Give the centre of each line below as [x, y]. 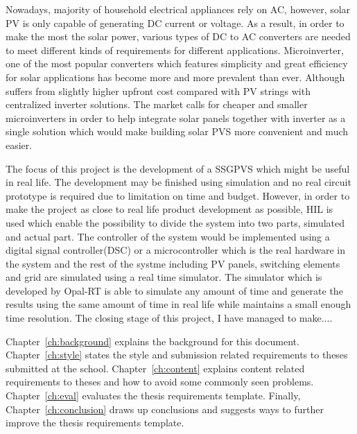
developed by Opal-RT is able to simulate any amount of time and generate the [174, 290]
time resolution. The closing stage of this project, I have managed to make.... [169, 318]
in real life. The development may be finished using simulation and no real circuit [178, 182]
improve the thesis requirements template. [95, 423]
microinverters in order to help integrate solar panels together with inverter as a [176, 118]
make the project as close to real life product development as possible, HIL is [169, 209]
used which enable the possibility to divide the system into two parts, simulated [175, 222]
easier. [19, 145]
